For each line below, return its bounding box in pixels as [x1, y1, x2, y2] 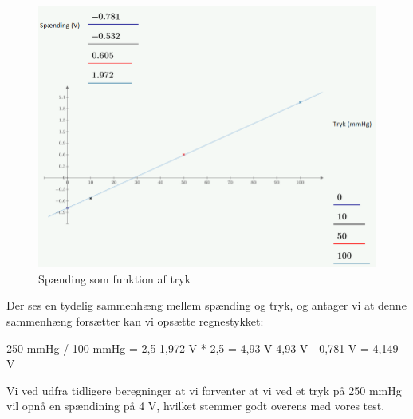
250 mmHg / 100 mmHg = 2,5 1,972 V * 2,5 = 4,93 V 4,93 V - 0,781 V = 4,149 [6, 339, 399, 356]
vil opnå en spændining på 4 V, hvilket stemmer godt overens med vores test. [6, 397, 385, 414]
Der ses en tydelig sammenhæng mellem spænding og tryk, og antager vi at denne [6, 297, 407, 314]
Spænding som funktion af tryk [38, 270, 191, 287]
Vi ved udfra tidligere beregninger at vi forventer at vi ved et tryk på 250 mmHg [6, 381, 402, 398]
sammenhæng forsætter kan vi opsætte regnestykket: [6, 313, 264, 329]
